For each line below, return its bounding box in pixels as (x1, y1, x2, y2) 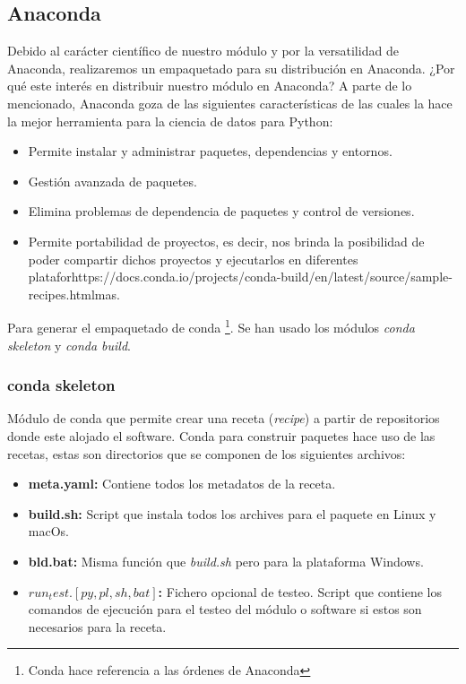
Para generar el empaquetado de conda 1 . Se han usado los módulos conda (7, 316, 415, 336)
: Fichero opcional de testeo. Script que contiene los (158, 582, 442, 601)
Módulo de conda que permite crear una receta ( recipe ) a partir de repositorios (7, 409, 440, 428)
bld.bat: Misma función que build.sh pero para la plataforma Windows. (28, 551, 424, 570)
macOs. (28, 522, 69, 541)
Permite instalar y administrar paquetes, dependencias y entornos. (28, 142, 393, 160)
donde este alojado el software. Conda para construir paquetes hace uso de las (7, 426, 436, 445)
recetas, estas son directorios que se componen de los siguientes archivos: (7, 444, 406, 463)
